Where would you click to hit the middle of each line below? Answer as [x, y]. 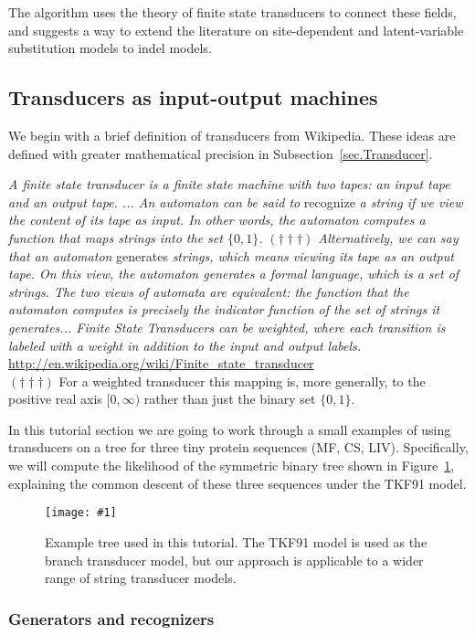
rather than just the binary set [230, 399]
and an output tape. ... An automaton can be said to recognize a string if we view [236, 201]
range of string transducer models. [141, 578]
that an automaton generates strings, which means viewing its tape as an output [231, 255]
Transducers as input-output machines [193, 97]
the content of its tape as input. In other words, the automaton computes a [217, 220]
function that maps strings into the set [116, 237]
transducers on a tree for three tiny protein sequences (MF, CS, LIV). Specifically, [238, 447]
